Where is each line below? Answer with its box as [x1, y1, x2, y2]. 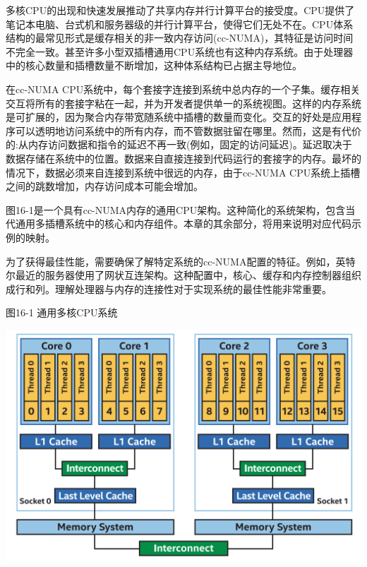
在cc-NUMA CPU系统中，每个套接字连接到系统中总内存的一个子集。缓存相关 [6, 81, 361, 96]
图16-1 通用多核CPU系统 [6, 305, 118, 320]
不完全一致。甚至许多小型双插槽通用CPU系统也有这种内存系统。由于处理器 [6, 44, 354, 59]
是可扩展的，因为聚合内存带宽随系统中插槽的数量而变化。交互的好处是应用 [6, 109, 351, 124]
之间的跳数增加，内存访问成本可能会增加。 [6, 179, 203, 193]
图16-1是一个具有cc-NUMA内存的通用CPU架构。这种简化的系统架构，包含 [6, 202, 346, 217]
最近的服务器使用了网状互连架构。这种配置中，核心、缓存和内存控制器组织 [15, 268, 361, 282]
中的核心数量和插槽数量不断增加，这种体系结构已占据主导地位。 [6, 58, 302, 73]
